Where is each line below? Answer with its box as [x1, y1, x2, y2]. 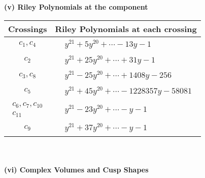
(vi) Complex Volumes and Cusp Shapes [4, 164, 149, 174]
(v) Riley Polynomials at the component [4, 2, 148, 12]
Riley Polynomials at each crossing [55, 22, 197, 35]
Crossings [8, 22, 47, 35]
